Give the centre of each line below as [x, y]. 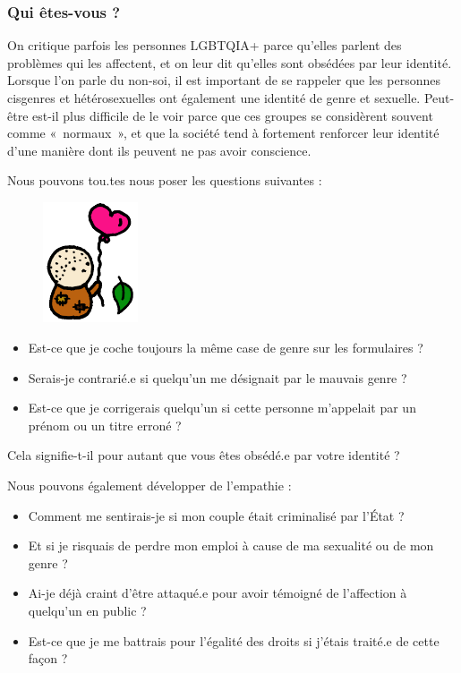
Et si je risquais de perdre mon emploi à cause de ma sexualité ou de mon [231, 545]
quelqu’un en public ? [87, 610]
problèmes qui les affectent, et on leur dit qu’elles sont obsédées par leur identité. [230, 62]
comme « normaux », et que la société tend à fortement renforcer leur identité [223, 133]
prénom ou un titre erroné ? [105, 425]
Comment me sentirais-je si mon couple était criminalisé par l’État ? [216, 515]
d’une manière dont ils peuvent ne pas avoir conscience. [159, 150]
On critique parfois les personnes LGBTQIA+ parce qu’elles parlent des [205, 45]
